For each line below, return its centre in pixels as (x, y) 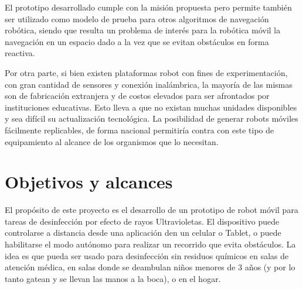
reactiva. (20, 53)
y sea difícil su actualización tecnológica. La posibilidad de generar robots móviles (151, 118)
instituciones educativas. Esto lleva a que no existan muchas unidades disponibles (151, 107)
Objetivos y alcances (89, 182)
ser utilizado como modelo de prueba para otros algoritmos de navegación (137, 18)
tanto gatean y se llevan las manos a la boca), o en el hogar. (113, 278)
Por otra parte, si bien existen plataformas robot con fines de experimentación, (146, 72)
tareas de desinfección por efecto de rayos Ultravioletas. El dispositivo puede (142, 221)
